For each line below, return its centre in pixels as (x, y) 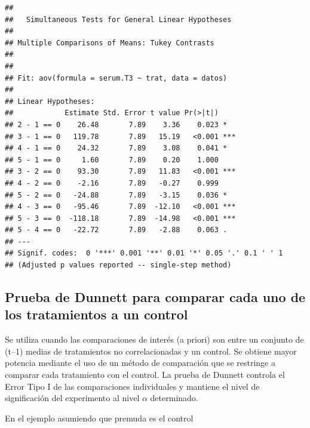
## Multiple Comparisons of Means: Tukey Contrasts (110, 43)
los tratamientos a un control (96, 314)
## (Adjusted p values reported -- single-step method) (118, 265)
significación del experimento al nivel (72, 398)
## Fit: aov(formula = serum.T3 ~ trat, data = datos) (116, 78)
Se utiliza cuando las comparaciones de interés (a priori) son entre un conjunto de (154, 339)
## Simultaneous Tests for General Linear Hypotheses (118, 19)
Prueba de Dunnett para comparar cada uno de (155, 297)
